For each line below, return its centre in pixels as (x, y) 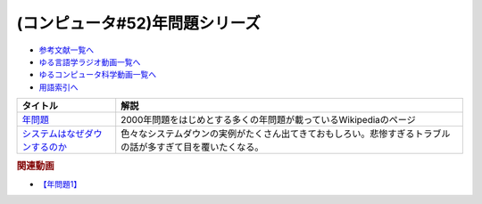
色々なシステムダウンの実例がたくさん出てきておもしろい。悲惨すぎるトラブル (286, 134)
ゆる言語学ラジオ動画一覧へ (90, 61)
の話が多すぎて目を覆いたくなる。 (192, 147)
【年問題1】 (60, 184)
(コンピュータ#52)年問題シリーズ (138, 23)
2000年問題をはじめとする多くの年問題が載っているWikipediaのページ (269, 120)
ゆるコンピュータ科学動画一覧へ (97, 75)
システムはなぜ (53, 134)
